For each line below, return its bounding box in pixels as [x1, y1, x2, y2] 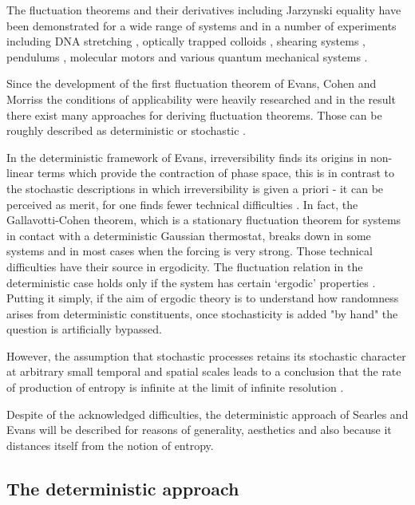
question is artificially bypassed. [6, 321, 162, 337]
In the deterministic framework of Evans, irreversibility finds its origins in [6, 148, 367, 165]
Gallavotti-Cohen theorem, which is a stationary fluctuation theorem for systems [6, 211, 401, 228]
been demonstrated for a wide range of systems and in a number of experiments [6, 17, 397, 34]
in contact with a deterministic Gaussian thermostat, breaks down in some [6, 227, 371, 243]
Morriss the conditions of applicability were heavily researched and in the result [6, 90, 396, 107]
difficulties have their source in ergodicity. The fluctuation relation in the [6, 258, 363, 274]
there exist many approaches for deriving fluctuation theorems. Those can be [6, 106, 382, 123]
